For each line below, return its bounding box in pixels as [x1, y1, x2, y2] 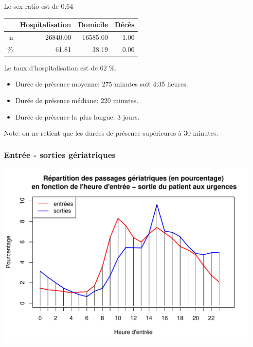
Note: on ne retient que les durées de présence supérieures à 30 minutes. [4, 128, 218, 138]
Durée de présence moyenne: [15, 79, 100, 89]
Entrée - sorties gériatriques [4, 148, 116, 160]
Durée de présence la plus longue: [15, 111, 115, 121]
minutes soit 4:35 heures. [114, 79, 188, 89]
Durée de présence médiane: [15, 95, 99, 105]
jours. [123, 111, 140, 121]
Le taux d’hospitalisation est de [4, 62, 98, 72]
